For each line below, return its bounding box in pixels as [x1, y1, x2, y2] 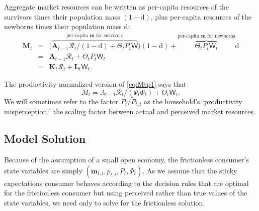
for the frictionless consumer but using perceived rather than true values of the [4, 187, 247, 198]
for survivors [96, 33, 124, 39]
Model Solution [4, 131, 86, 146]
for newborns [207, 34, 235, 39]
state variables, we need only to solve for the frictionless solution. [4, 197, 205, 208]
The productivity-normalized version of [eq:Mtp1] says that [4, 79, 187, 89]
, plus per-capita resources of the [150, 11, 252, 22]
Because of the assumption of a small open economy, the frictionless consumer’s [4, 154, 249, 165]
